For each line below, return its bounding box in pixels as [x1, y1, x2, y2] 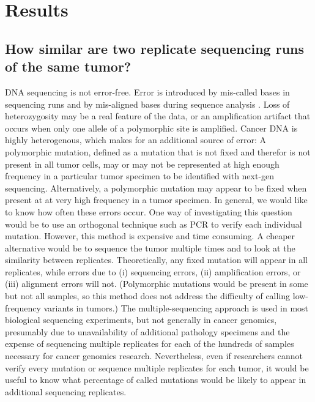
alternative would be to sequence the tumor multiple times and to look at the [5, 241, 295, 254]
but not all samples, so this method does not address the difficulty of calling [5, 289, 291, 302]
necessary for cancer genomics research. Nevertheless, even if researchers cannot [5, 349, 303, 362]
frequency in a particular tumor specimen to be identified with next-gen [5, 169, 275, 182]
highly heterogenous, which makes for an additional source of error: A [5, 133, 267, 146]
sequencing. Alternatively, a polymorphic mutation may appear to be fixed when [5, 181, 307, 194]
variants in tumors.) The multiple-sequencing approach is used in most [43, 301, 309, 314]
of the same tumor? [5, 57, 132, 76]
